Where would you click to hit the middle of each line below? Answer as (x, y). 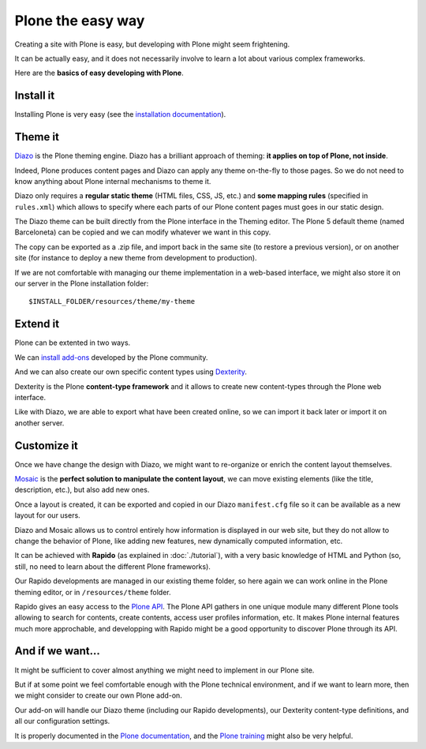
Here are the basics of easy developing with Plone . (99, 73)
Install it (35, 96)
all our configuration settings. (62, 721)
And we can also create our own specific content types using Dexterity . (131, 372)
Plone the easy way (80, 21)
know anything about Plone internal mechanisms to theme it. (113, 181)
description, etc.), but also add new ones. (82, 490)
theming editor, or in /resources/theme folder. (93, 592)
